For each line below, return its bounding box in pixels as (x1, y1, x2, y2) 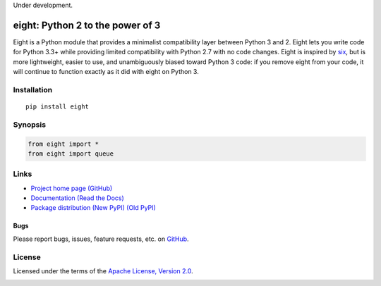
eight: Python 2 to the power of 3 (13, 19, 161, 31)
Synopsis (13, 120, 46, 130)
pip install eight (25, 103, 90, 111)
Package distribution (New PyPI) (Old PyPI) (30, 204, 157, 212)
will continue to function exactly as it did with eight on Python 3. (13, 68, 199, 76)
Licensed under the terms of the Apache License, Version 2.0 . (13, 267, 193, 275)
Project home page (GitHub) (30, 184, 113, 192)
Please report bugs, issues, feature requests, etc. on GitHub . (13, 235, 190, 243)
